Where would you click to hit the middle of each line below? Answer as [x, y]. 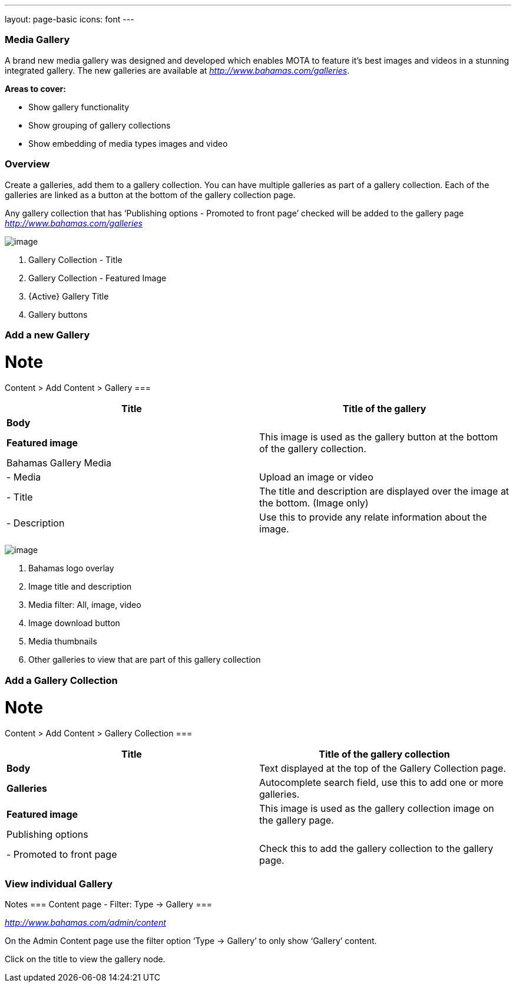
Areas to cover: [35, 88]
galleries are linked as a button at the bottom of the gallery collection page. [150, 195]
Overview [27, 164]
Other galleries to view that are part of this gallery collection [145, 660]
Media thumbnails [63, 641]
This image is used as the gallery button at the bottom [379, 437]
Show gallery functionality [79, 107]
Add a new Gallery [47, 335]
